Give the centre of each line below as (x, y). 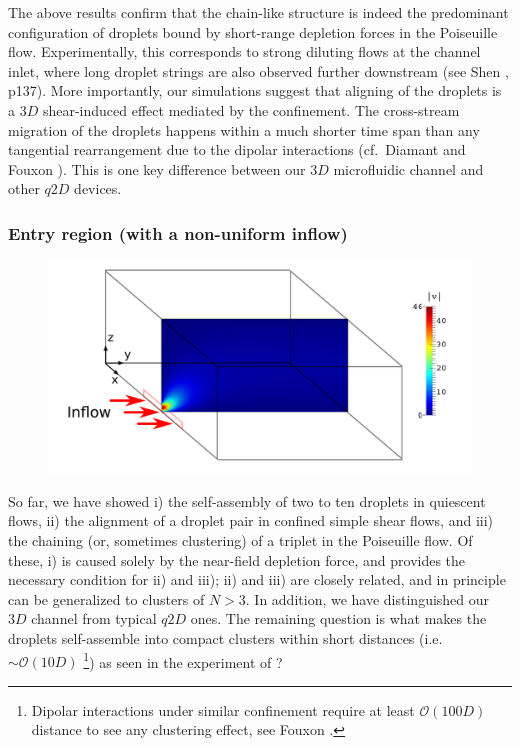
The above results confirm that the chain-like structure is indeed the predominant (258, 12)
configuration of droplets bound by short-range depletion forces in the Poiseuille (253, 31)
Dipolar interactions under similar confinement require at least (223, 709)
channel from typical (94, 618)
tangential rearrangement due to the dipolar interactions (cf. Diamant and (237, 149)
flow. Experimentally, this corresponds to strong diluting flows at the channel (244, 51)
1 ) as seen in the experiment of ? (183, 660)
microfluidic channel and (408, 168)
